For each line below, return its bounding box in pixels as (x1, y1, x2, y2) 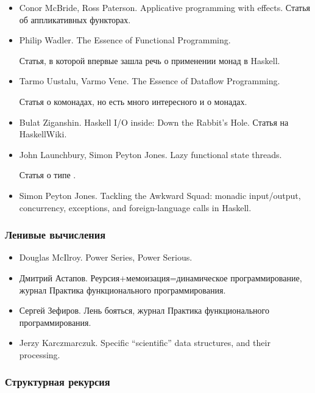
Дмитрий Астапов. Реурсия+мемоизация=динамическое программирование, (19, 271, 302, 284)
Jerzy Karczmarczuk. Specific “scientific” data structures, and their (19, 336, 271, 349)
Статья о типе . (19, 168, 76, 181)
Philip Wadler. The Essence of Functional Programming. (19, 34, 231, 46)
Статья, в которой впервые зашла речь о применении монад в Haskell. (19, 54, 280, 67)
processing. (19, 348, 60, 361)
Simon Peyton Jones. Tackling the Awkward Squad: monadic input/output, (19, 189, 301, 201)
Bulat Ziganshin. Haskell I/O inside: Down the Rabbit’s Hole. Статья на (19, 115, 289, 128)
